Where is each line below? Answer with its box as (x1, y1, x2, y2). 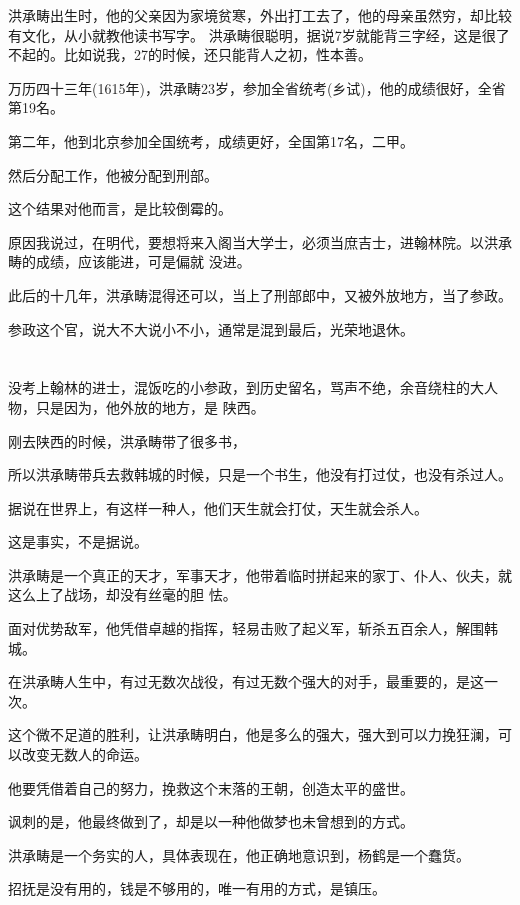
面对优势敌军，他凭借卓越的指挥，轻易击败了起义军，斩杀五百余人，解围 (8, 618, 484, 639)
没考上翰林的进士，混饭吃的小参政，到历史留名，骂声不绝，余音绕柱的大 (8, 377, 484, 398)
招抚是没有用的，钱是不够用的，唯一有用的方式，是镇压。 (8, 878, 386, 899)
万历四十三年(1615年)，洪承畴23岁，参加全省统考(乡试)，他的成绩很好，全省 (8, 77, 506, 98)
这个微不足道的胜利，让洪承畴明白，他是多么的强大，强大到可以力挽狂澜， (8, 724, 498, 745)
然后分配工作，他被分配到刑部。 (8, 164, 218, 185)
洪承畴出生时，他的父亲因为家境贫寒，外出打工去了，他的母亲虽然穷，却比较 (8, 5, 512, 25)
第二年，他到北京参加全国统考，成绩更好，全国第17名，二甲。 (8, 130, 414, 151)
